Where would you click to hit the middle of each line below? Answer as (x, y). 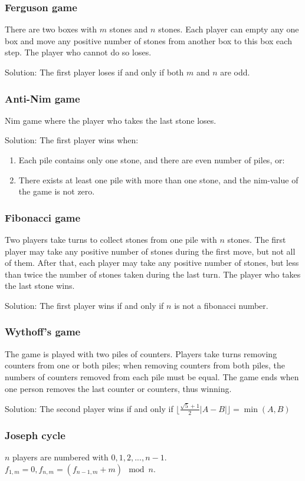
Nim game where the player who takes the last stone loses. (111, 120)
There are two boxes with (51, 29)
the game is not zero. (57, 191)
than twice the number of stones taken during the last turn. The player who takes (153, 274)
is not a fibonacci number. (221, 305)
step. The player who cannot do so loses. (78, 52)
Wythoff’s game (43, 332)
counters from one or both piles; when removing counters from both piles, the (145, 365)
